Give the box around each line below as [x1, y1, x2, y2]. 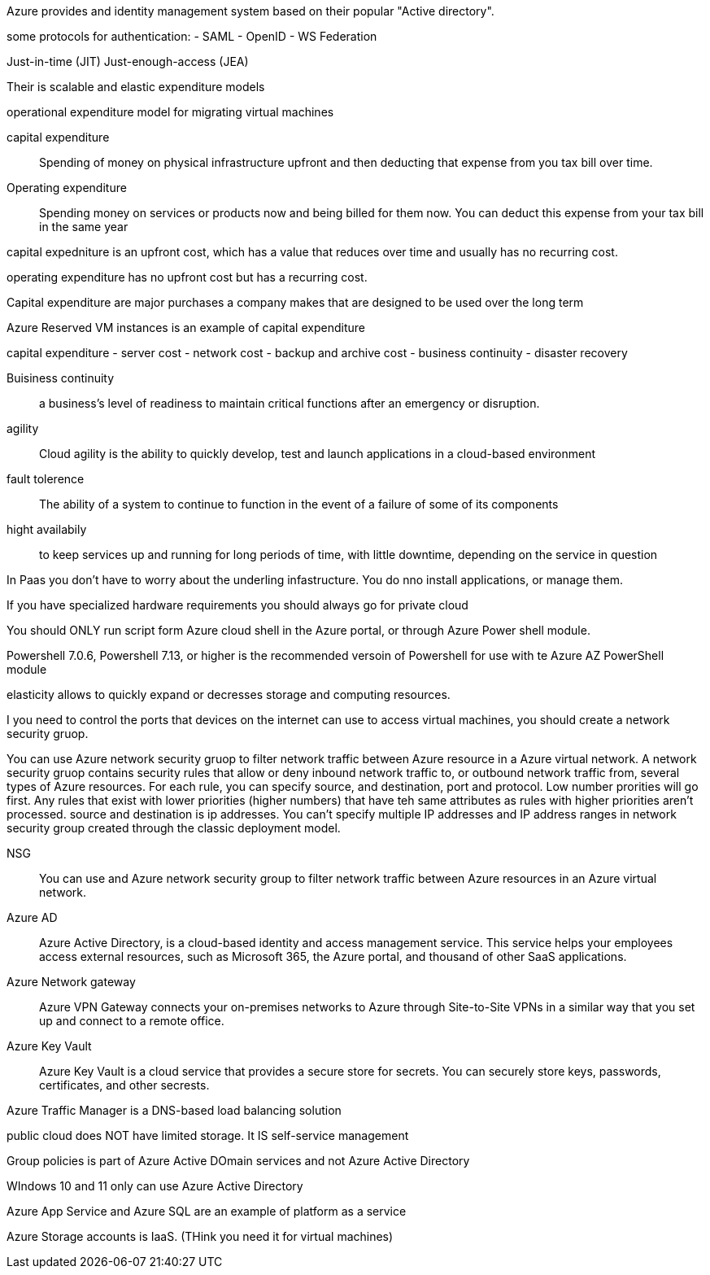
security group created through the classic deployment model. [7, 821, 341, 835]
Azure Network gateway [7, 975, 136, 989]
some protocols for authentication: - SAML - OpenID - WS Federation [7, 29, 377, 43]
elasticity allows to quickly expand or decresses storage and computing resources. [7, 688, 451, 701]
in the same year [39, 220, 128, 234]
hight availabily [7, 522, 87, 536]
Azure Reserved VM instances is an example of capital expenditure [7, 321, 365, 334]
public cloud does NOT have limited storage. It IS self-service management [7, 1129, 409, 1142]
